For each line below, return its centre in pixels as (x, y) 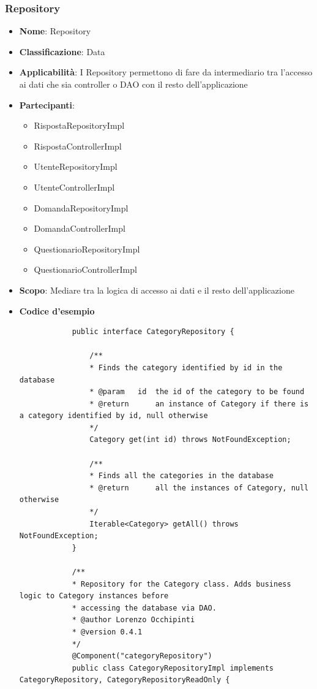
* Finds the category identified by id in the (186, 367)
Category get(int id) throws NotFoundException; (190, 440)
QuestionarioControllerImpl (85, 269)
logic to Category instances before (94, 596)
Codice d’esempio (57, 310)
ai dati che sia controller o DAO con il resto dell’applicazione (133, 84)
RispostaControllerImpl (78, 146)
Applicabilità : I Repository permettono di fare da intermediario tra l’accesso (166, 72)
